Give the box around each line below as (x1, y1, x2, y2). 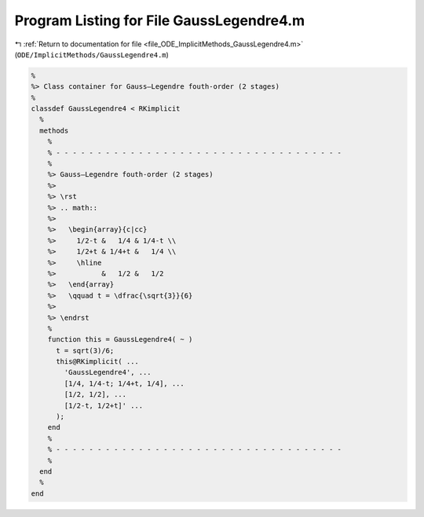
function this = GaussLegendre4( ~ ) (47, 335, 193, 344)
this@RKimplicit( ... (56, 357, 139, 366)
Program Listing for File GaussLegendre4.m (14, 12, 305, 29)
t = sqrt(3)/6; (56, 346, 115, 355)
